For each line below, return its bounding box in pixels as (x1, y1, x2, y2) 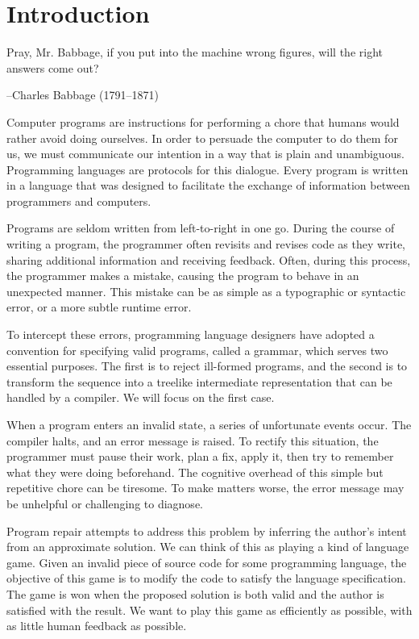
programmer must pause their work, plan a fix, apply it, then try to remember (6, 448, 394, 465)
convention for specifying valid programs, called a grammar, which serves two (6, 341, 388, 358)
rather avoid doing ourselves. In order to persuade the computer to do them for (6, 129, 398, 146)
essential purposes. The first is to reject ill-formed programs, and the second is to (6, 357, 408, 374)
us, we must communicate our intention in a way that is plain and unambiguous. (6, 145, 404, 162)
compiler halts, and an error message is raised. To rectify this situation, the (6, 432, 379, 449)
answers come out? (6, 59, 99, 76)
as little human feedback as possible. (6, 617, 187, 634)
